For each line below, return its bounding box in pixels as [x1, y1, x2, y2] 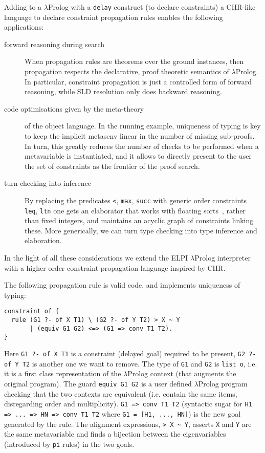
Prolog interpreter [194, 252, 251, 263]
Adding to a [4, 2, 42, 12]
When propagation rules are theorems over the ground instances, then [25, 56, 244, 67]
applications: [4, 21, 44, 32]
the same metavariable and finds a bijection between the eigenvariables [4, 428, 226, 439]
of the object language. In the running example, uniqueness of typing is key [25, 120, 261, 131]
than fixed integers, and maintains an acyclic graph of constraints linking [25, 215, 254, 226]
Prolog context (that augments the [127, 368, 236, 379]
